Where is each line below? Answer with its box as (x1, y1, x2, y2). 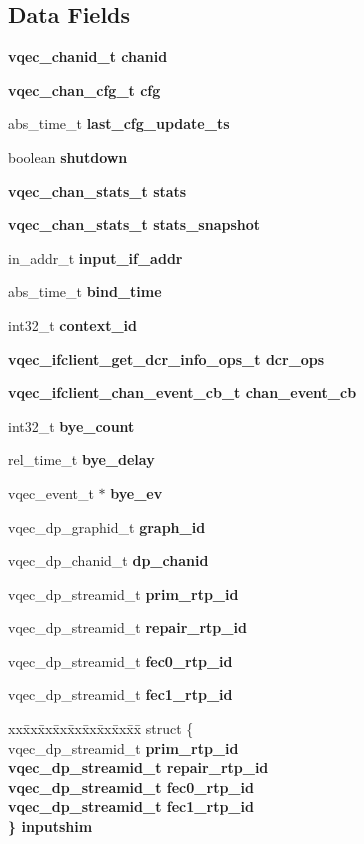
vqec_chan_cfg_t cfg (8, 79, 161, 100)
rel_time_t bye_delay (8, 449, 155, 470)
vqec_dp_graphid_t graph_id (8, 516, 206, 537)
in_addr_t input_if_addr (8, 247, 183, 268)
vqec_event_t (8, 482, 94, 503)
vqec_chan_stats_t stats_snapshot (8, 214, 261, 235)
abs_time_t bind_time (8, 281, 162, 302)
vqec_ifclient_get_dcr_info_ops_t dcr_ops (8, 348, 325, 369)
